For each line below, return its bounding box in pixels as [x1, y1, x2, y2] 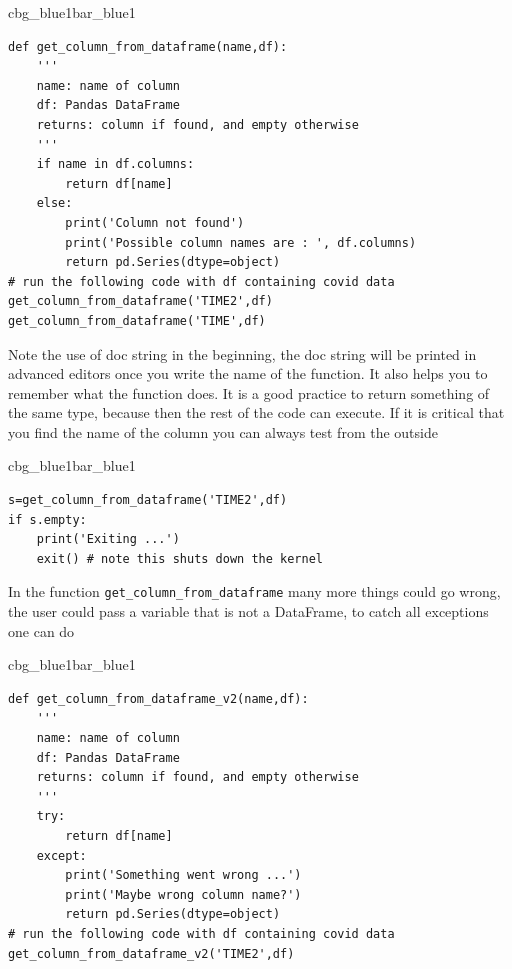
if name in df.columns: [36, 157, 195, 172]
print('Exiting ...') [36, 532, 180, 547]
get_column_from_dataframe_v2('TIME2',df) [8, 946, 295, 961]
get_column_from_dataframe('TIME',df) [8, 313, 266, 328]
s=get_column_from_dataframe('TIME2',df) [8, 493, 288, 508]
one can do [8, 620, 75, 641]
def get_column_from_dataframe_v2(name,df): [8, 691, 309, 706]
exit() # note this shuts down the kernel [36, 551, 323, 566]
